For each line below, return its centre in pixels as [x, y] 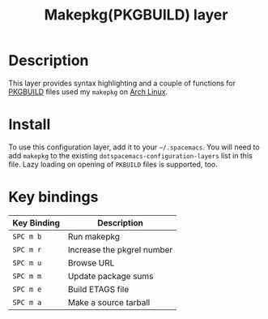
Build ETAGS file [98, 289]
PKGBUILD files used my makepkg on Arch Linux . [88, 92]
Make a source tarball [109, 302]
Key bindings [53, 197]
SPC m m [27, 276]
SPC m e [27, 289]
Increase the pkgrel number [120, 249]
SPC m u [27, 263]
